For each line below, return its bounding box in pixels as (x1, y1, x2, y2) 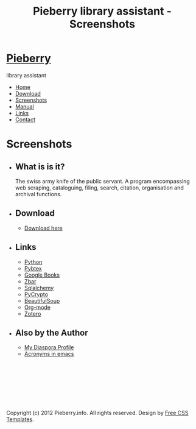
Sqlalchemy (24, 284, 54, 291)
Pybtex (24, 264, 42, 272)
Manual (15, 102, 35, 110)
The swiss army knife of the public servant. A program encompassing (15, 177, 190, 185)
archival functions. (15, 190, 62, 197)
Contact (15, 116, 35, 123)
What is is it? (15, 161, 65, 172)
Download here (24, 224, 63, 232)
